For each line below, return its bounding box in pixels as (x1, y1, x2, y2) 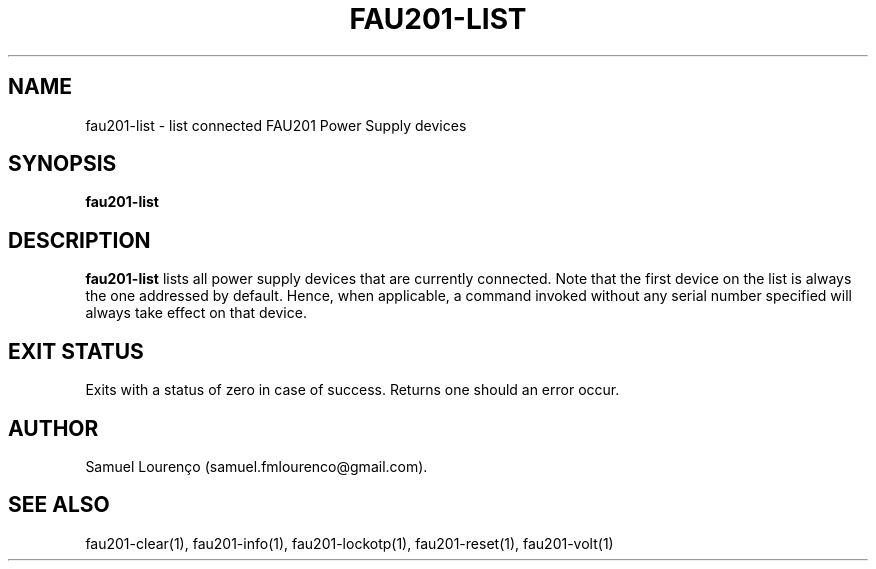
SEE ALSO (8, 492, 110, 518)
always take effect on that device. (85, 304, 307, 322)
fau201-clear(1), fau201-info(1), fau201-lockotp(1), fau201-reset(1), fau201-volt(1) (85, 534, 614, 552)
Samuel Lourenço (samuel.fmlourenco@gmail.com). (85, 457, 428, 475)
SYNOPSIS (8, 151, 117, 177)
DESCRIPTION (8, 227, 151, 253)
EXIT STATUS (8, 338, 144, 364)
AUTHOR (8, 415, 99, 441)
